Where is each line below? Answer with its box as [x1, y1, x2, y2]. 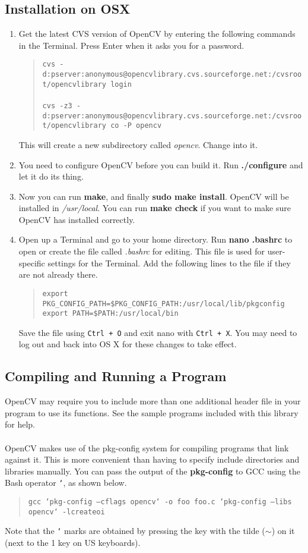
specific [18, 256, 45, 269]
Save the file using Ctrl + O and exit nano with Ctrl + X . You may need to [18, 326, 297, 338]
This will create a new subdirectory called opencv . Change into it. [18, 138, 258, 150]
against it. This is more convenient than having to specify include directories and [5, 453, 300, 466]
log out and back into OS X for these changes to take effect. [18, 338, 237, 350]
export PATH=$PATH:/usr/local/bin [42, 309, 179, 318]
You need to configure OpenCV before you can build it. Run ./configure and [18, 158, 303, 171]
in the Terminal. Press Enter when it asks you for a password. [18, 39, 245, 51]
